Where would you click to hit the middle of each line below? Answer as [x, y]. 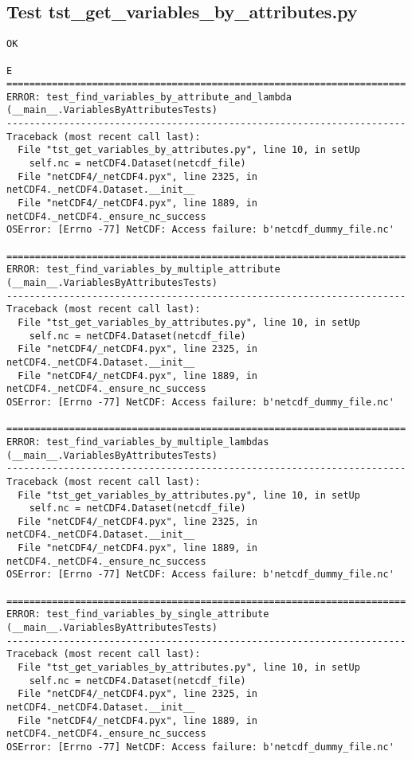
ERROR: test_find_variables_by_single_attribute [138, 614]
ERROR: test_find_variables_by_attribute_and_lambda [149, 97]
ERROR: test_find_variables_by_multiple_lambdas [138, 442]
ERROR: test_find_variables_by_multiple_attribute [143, 270]
